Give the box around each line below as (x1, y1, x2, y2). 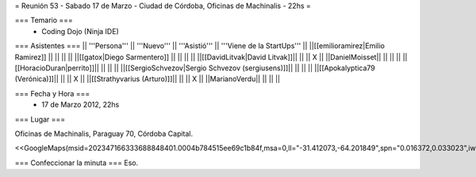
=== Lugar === (14, 115, 66, 124)
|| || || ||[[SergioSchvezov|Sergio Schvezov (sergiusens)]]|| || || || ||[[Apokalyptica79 (100, 63, 376, 73)
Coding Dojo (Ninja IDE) (41, 26, 119, 36)
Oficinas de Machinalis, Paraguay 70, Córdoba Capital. (14, 129, 194, 138)
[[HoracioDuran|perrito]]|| (14, 63, 99, 73)
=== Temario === (14, 16, 73, 25)
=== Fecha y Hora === (14, 88, 90, 98)
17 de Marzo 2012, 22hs (41, 100, 120, 110)
